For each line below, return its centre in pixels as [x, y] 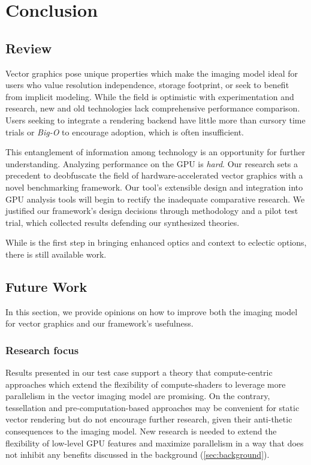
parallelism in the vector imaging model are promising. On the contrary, [138, 396]
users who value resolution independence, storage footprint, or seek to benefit [147, 85]
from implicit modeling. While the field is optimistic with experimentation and [150, 96]
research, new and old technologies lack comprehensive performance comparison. [153, 108]
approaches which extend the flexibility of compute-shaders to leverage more [146, 384]
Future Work [46, 286]
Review [29, 48]
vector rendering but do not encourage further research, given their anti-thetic [149, 419]
